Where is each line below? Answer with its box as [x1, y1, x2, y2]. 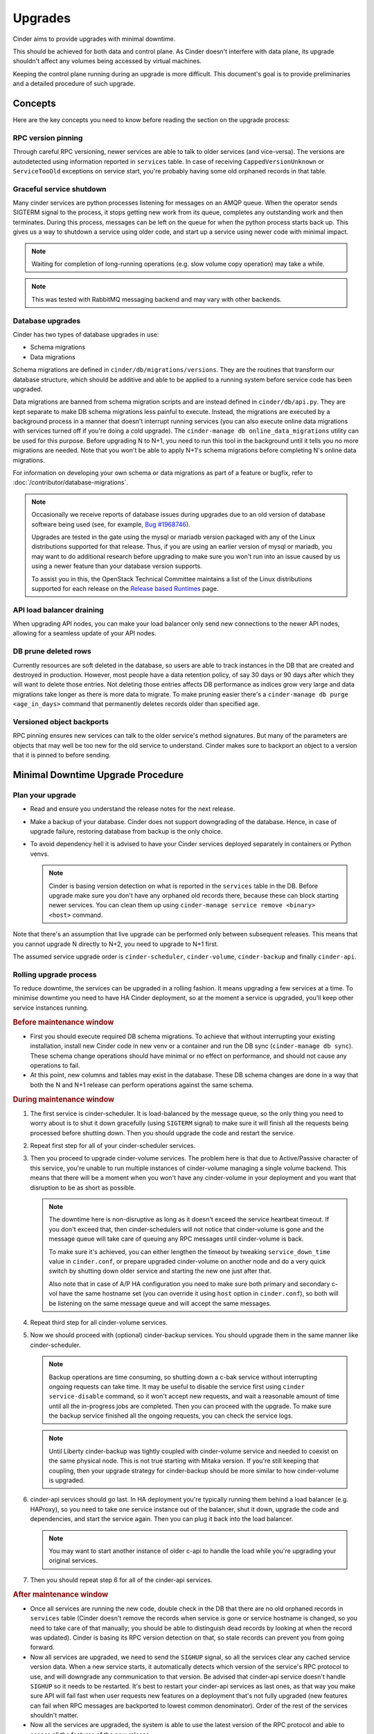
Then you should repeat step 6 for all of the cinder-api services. [30, 1575, 213, 1584]
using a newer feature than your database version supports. [31, 562, 202, 570]
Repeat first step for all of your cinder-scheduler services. [30, 1142, 196, 1150]
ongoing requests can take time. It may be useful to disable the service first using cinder [48, 1382, 305, 1391]
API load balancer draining [12, 605, 104, 615]
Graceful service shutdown [12, 184, 107, 194]
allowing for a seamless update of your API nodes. [12, 629, 157, 637]
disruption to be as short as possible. [30, 1183, 136, 1192]
